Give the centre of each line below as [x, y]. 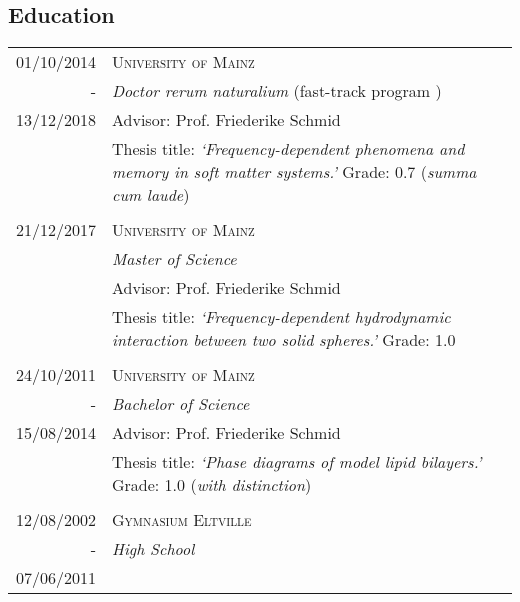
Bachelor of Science [181, 404]
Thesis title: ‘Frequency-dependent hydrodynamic [281, 317]
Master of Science [174, 259]
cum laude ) [151, 195]
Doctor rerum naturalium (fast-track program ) [277, 91]
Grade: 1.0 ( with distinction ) [212, 485]
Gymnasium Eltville [182, 520]
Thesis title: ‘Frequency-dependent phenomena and [288, 149]
